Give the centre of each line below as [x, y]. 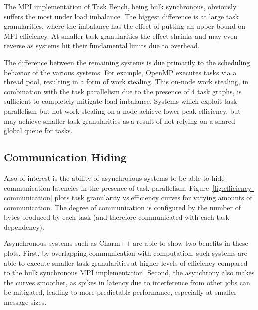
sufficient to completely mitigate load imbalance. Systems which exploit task [121, 101]
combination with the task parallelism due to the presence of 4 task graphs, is [123, 91]
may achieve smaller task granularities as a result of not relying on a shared [120, 120]
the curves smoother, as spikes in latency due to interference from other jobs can [127, 282]
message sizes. [25, 302]
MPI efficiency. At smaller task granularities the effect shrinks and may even [121, 36]
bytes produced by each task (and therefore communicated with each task [117, 217]
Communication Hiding [65, 157]
